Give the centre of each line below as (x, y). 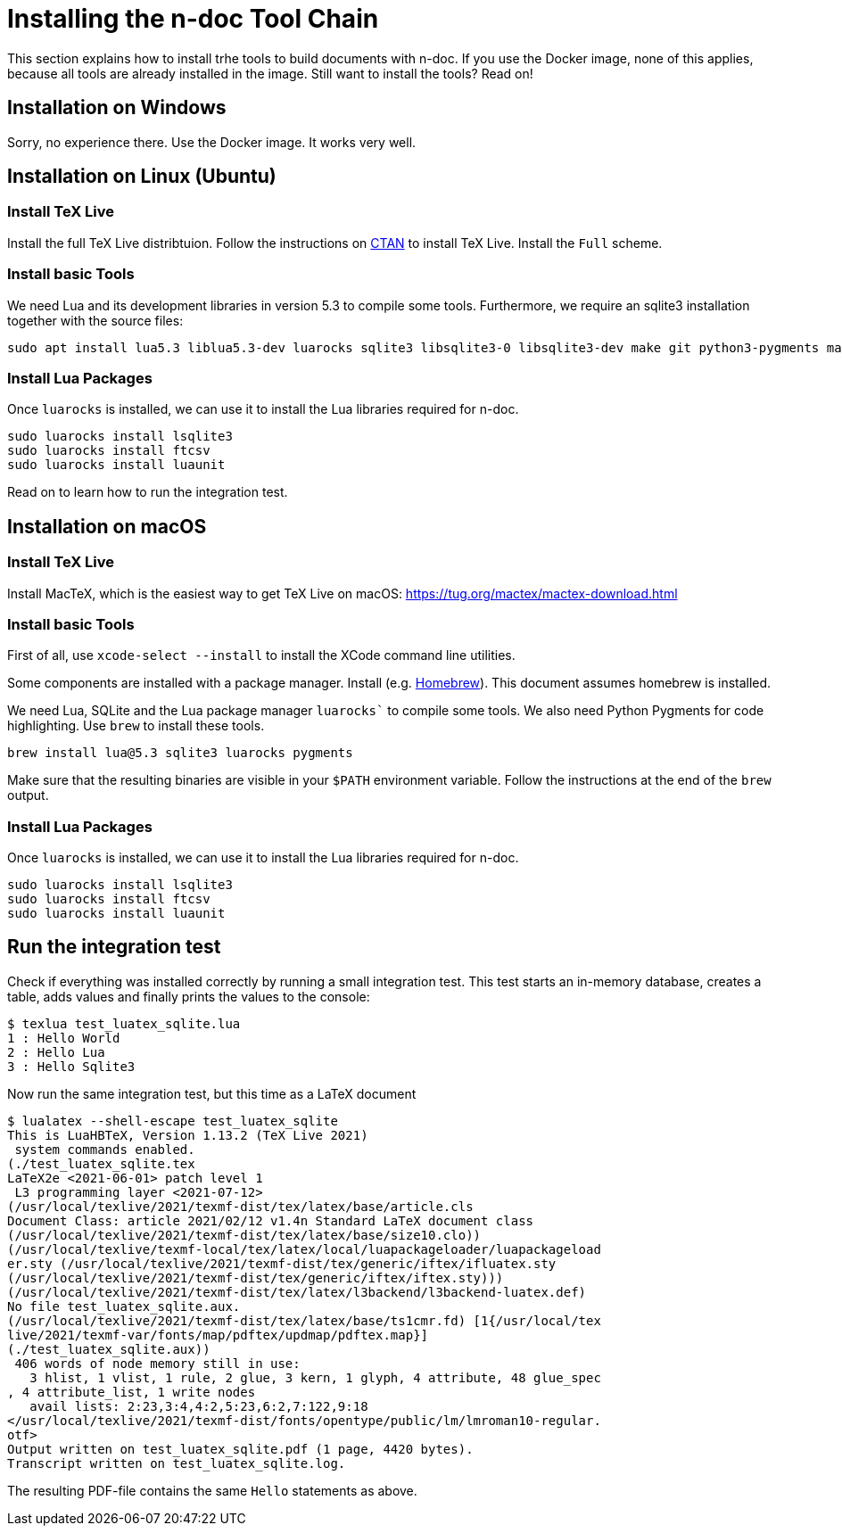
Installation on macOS (107, 526)
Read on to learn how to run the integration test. (148, 492)
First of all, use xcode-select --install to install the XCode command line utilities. (261, 655)
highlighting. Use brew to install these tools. (136, 726)
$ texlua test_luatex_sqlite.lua (124, 1023)
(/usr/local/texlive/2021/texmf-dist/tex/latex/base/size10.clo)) (244, 1235)
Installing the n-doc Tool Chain (193, 19)
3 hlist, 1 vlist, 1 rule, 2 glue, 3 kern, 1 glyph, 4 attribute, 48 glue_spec (315, 1377)
